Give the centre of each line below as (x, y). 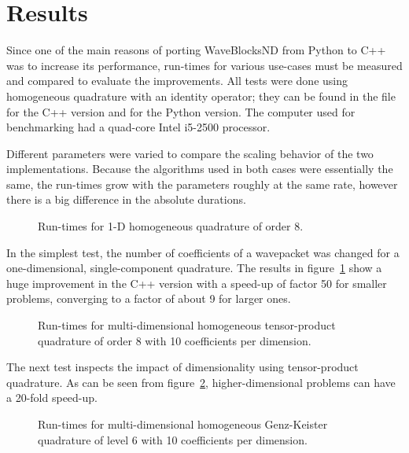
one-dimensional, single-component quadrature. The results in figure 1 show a (194, 268)
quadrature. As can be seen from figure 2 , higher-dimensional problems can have (201, 382)
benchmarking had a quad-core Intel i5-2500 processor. (138, 127)
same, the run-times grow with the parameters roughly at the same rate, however (202, 184)
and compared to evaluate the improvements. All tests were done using (177, 81)
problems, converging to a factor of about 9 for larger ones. (149, 298)
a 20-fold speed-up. (52, 398)
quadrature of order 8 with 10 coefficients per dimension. (175, 340)
